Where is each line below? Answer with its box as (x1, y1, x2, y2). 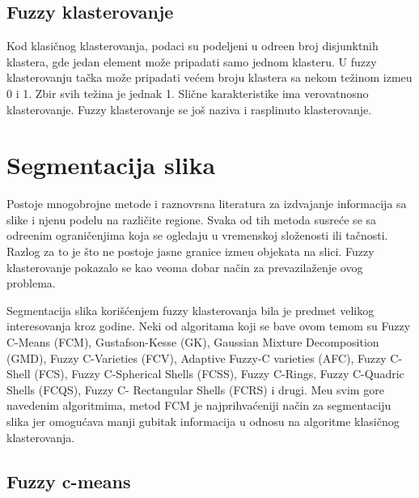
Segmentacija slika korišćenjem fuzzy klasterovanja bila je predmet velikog (6, 301, 375, 318)
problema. (6, 275, 56, 292)
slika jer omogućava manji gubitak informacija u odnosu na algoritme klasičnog (6, 413, 400, 430)
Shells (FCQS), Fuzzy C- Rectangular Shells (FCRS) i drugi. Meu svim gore (6, 381, 384, 398)
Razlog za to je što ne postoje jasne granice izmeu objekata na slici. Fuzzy (6, 243, 375, 260)
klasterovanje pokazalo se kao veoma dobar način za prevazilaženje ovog (6, 258, 363, 275)
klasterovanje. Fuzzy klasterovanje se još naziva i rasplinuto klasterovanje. (6, 100, 372, 117)
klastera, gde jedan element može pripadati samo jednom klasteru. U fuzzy (6, 53, 377, 70)
